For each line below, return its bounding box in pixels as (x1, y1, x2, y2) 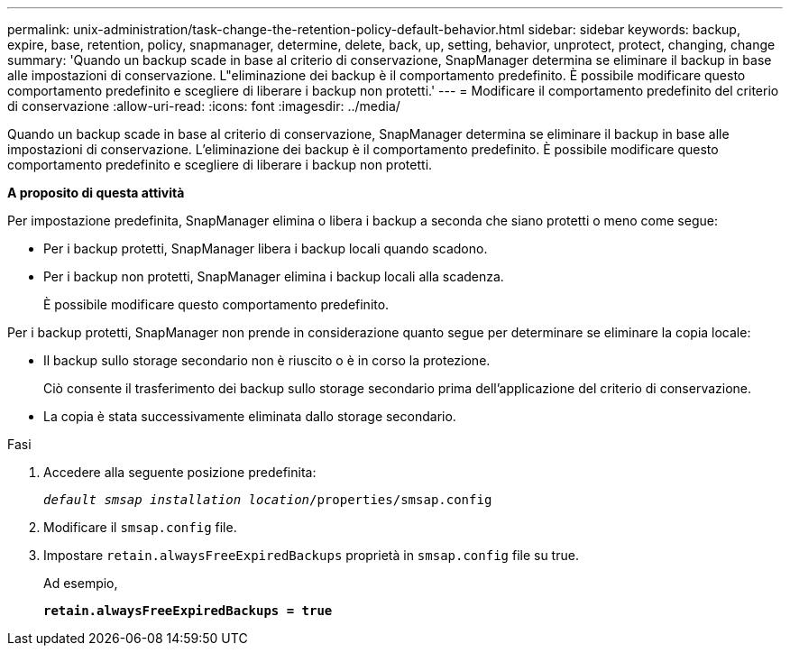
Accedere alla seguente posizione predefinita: (43, 464, 317, 480)
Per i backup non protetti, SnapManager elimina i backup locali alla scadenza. (43, 269, 504, 284)
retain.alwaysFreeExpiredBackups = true (43, 603, 333, 618)
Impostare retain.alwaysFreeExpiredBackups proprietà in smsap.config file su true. (43, 547, 579, 563)
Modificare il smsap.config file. (43, 520, 237, 535)
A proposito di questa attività (7, 185, 185, 200)
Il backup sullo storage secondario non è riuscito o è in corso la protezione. (43, 353, 491, 368)
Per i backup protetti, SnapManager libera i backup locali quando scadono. (43, 241, 488, 256)
